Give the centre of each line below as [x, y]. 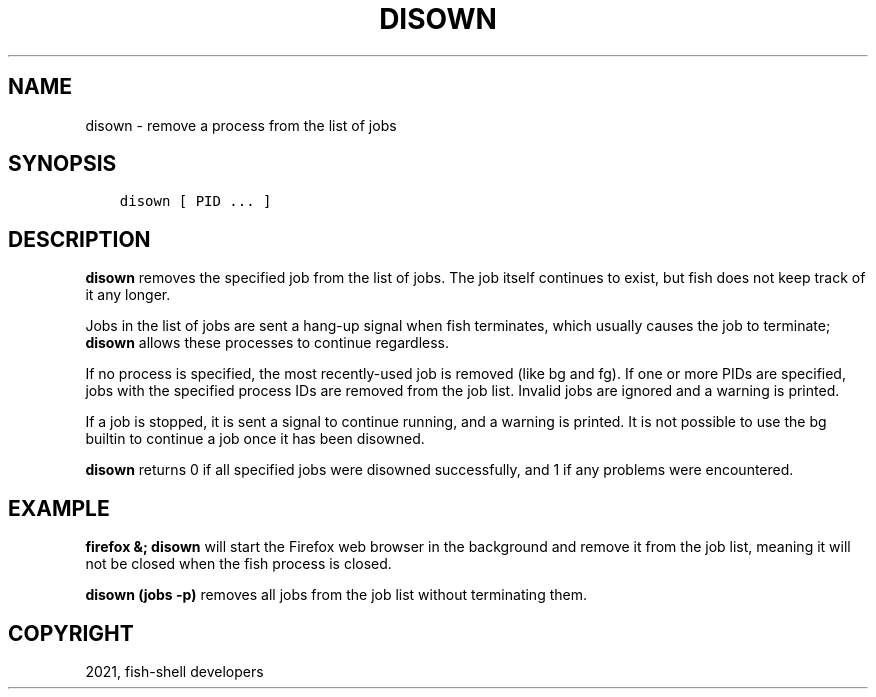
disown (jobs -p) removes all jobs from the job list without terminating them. [336, 595]
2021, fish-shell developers [174, 671]
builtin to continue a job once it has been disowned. [255, 439]
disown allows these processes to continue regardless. [267, 343]
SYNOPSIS [62, 164]
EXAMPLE [59, 508]
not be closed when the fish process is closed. [238, 564]
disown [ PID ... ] [195, 201]
